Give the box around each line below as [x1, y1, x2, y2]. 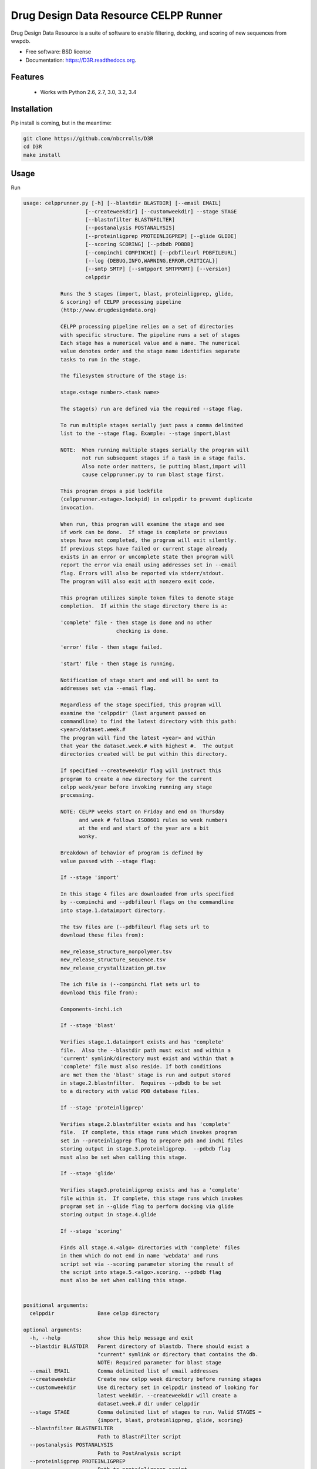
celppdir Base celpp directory [29, 1310, 160, 1317]
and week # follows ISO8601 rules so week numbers [79, 817, 228, 823]
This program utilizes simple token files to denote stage [60, 595, 234, 602]
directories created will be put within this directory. [60, 751, 228, 757]
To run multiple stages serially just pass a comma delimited [60, 422, 244, 428]
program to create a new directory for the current [60, 776, 213, 782]
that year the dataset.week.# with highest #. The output [60, 743, 234, 749]
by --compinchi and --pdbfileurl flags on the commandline [60, 899, 234, 905]
